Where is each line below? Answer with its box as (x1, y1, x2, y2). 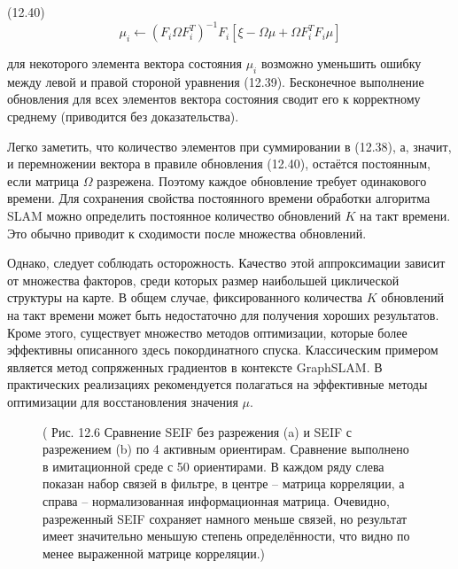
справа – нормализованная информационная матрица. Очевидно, (43, 491, 390, 510)
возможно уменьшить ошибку (260, 54, 422, 73)
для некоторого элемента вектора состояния (7, 54, 242, 73)
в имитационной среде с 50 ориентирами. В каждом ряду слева (43, 456, 384, 475)
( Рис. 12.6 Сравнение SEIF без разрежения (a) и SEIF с (43, 422, 352, 440)
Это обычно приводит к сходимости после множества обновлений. (7, 223, 367, 242)
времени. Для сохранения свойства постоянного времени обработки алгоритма (7, 189, 431, 207)
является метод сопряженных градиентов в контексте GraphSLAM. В (7, 357, 383, 376)
